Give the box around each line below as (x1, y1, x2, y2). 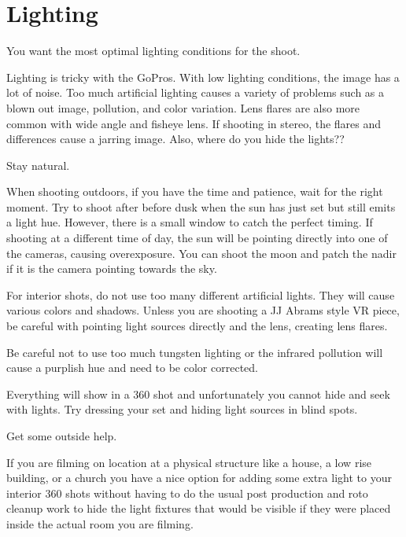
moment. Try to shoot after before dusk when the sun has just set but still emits (6, 198, 396, 215)
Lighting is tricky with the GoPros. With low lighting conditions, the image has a (6, 68, 400, 85)
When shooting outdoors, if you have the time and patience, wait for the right (6, 183, 383, 200)
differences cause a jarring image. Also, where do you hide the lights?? (6, 131, 345, 147)
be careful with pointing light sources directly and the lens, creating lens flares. (6, 318, 388, 334)
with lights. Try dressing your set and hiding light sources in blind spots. (6, 401, 358, 417)
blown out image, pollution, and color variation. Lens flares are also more (6, 99, 360, 116)
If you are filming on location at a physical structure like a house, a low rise (6, 454, 372, 470)
